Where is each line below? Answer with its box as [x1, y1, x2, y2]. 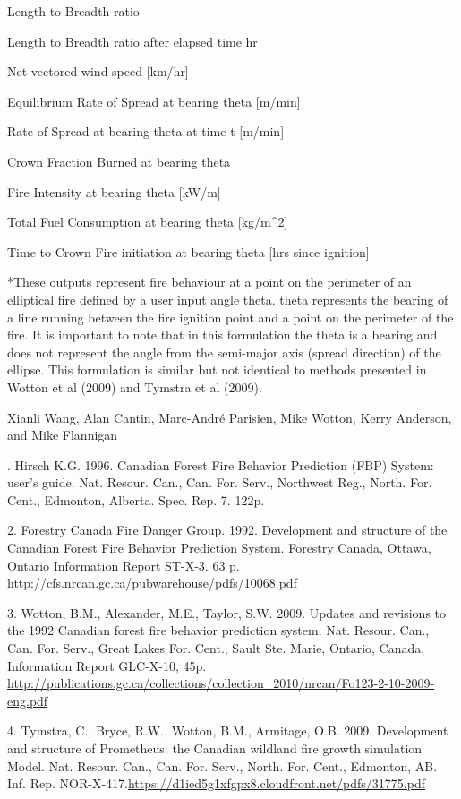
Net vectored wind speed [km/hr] [7, 62, 189, 81]
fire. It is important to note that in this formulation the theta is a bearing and [7, 325, 438, 344]
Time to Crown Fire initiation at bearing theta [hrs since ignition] [7, 242, 370, 261]
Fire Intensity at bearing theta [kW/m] [7, 182, 221, 201]
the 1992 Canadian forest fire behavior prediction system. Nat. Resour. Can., [7, 621, 430, 640]
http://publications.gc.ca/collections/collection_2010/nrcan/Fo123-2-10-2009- [7, 674, 435, 692]
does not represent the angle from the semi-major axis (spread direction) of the [7, 342, 441, 361]
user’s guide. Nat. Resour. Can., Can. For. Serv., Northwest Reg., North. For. [7, 473, 432, 492]
